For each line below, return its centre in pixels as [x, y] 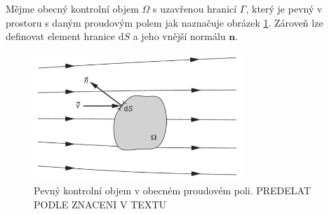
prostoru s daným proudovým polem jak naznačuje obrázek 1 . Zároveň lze [164, 22]
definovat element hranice [60, 36]
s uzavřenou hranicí [195, 8]
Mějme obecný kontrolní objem [72, 8]
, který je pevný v [284, 8]
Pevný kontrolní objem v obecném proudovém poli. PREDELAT [173, 190]
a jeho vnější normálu [179, 36]
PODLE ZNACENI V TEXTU [100, 204]
